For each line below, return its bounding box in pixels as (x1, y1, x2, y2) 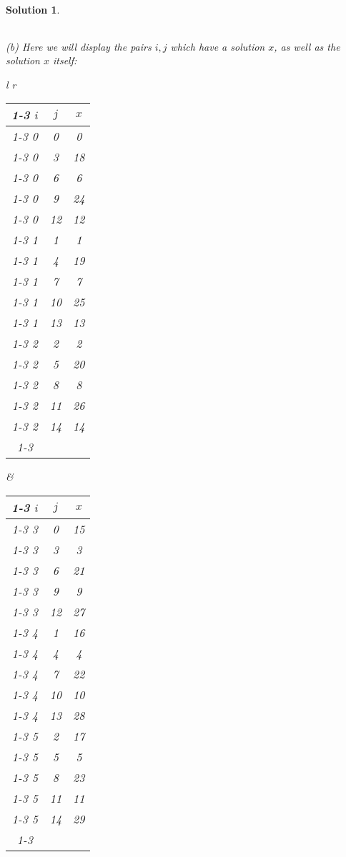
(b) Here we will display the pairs (6, 39, 152, 54)
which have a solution (170, 39, 265, 54)
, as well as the (274, 39, 340, 54)
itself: (52, 53, 77, 68)
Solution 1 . (6, 2, 60, 16)
